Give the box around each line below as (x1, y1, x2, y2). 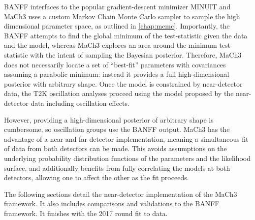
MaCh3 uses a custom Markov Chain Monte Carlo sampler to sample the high (4, 11, 240, 21)
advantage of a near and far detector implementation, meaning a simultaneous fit (4, 133, 249, 144)
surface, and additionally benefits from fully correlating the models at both (4, 162, 230, 173)
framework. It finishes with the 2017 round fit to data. (4, 208, 168, 218)
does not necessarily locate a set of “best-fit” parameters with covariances (4, 59, 226, 69)
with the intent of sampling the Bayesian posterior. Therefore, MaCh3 (30, 49, 242, 60)
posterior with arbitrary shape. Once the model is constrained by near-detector (4, 78, 243, 89)
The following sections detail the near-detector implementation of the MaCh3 (4, 189, 237, 199)
